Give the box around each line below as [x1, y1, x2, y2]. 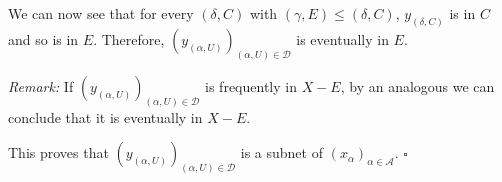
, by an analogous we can [340, 75, 495, 96]
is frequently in [205, 75, 297, 96]
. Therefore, [93, 28, 165, 49]
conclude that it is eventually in [8, 106, 203, 127]
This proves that [8, 142, 109, 163]
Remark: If [8, 75, 74, 96]
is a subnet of [240, 142, 323, 163]
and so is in [8, 28, 79, 49]
